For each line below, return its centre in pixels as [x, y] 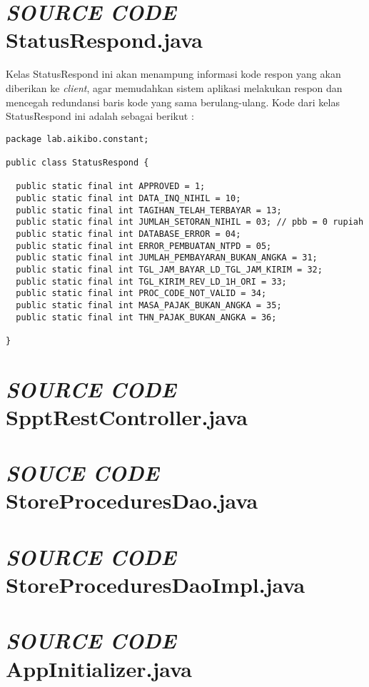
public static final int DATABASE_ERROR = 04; [128, 234]
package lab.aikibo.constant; [77, 139]
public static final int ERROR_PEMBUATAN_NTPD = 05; [144, 246]
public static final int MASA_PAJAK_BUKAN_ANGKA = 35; [149, 305]
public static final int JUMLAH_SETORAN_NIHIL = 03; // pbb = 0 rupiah [190, 222]
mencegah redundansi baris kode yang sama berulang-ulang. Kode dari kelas [173, 102]
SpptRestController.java [127, 416]
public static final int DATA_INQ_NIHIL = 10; [128, 198]
